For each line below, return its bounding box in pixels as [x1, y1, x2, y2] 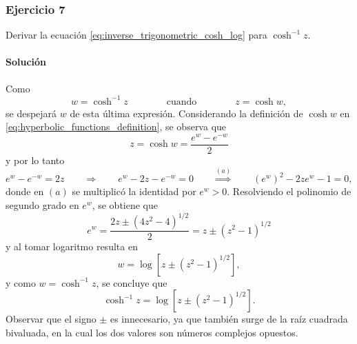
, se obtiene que [92, 198, 159, 212]
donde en [6, 184, 44, 199]
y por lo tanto [6, 153, 65, 168]
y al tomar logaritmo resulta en [6, 239, 138, 254]
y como [6, 275, 36, 290]
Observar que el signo [6, 312, 96, 326]
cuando [166, 97, 197, 107]
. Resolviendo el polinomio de [227, 184, 351, 199]
